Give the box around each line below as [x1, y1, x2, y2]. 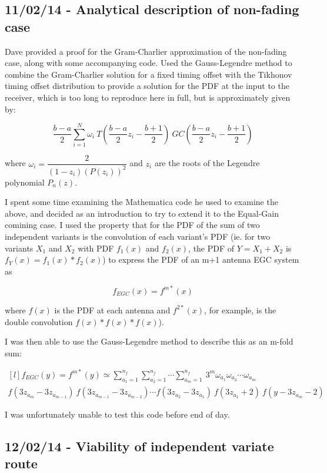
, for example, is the [204, 303, 276, 316]
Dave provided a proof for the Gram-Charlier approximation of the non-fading [5, 45, 287, 57]
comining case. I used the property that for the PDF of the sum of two [5, 219, 260, 231]
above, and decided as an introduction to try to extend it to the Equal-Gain [5, 207, 279, 219]
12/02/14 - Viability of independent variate [5, 437, 274, 455]
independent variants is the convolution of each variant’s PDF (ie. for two [5, 230, 271, 243]
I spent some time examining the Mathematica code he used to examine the [5, 196, 278, 208]
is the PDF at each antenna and [54, 303, 171, 316]
